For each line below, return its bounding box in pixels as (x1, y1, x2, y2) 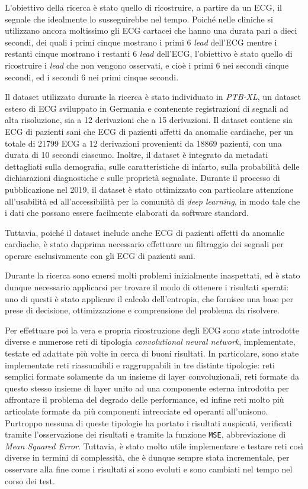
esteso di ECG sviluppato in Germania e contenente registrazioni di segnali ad (5, 102, 288, 114)
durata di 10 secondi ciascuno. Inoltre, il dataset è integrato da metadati (5, 148, 268, 161)
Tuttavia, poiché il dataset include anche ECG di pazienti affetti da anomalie (5, 226, 285, 238)
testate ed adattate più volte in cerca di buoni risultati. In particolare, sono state (5, 347, 299, 360)
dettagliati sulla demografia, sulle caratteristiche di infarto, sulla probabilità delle (5, 160, 300, 172)
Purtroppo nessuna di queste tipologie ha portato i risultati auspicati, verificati (5, 416, 292, 429)
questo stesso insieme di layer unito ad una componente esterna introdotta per (5, 381, 290, 394)
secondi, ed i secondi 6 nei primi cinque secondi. (5, 70, 179, 83)
